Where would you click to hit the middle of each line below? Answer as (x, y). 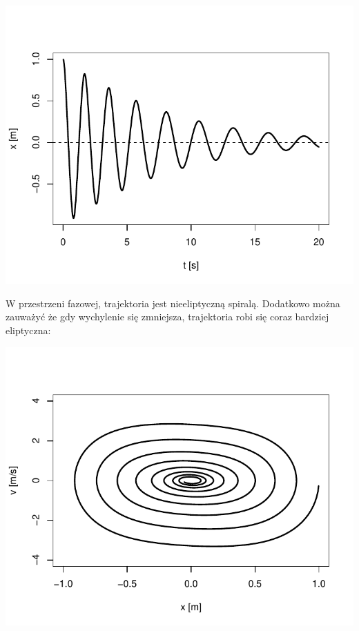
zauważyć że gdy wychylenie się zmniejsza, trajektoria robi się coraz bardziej (167, 317)
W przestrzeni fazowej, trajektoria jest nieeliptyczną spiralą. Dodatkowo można (173, 303)
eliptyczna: (28, 330)
